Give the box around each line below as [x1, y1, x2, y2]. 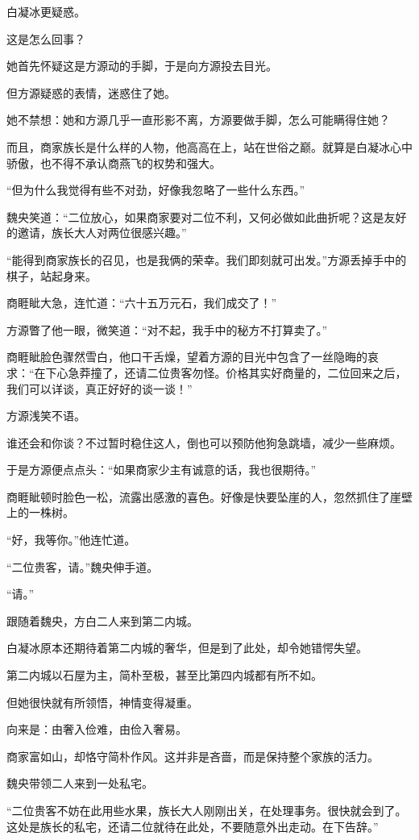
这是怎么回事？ [6, 30, 85, 47]
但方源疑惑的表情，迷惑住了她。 [6, 84, 176, 101]
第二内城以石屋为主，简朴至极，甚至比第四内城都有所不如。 [6, 667, 322, 684]
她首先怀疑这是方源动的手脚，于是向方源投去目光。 [6, 57, 277, 74]
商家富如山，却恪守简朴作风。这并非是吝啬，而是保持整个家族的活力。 [6, 747, 379, 764]
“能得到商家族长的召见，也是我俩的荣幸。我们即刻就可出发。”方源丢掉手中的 [6, 251, 407, 268]
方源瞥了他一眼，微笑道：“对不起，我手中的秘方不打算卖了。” [6, 321, 328, 338]
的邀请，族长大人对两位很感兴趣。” [6, 224, 187, 241]
